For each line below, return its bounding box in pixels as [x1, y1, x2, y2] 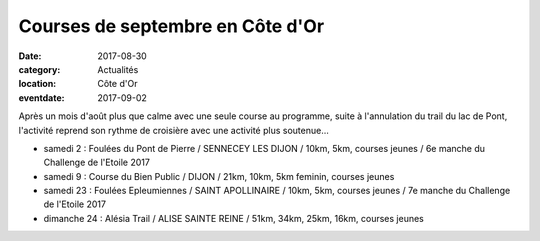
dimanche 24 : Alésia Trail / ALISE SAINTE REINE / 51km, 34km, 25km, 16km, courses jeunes [43, 212, 425, 224]
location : [18, 78, 57, 90]
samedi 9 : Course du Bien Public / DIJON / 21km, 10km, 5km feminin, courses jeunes [43, 170, 395, 182]
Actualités [97, 63, 139, 75]
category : [18, 63, 61, 75]
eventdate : [18, 91, 65, 104]
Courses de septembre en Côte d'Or [18, 15, 325, 37]
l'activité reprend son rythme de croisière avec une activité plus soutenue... [18, 124, 330, 136]
